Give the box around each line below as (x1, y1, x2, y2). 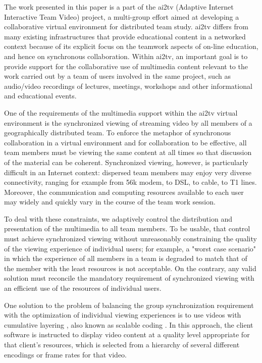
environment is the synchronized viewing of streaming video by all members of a (4, 117, 252, 128)
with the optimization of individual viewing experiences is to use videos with (4, 309, 241, 320)
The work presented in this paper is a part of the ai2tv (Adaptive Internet (4, 2, 234, 12)
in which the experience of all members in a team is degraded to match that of (4, 253, 247, 264)
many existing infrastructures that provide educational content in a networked (4, 31, 246, 41)
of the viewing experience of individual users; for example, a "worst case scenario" (4, 243, 256, 253)
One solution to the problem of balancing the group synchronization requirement (4, 299, 254, 310)
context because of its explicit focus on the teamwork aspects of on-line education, (4, 41, 258, 51)
